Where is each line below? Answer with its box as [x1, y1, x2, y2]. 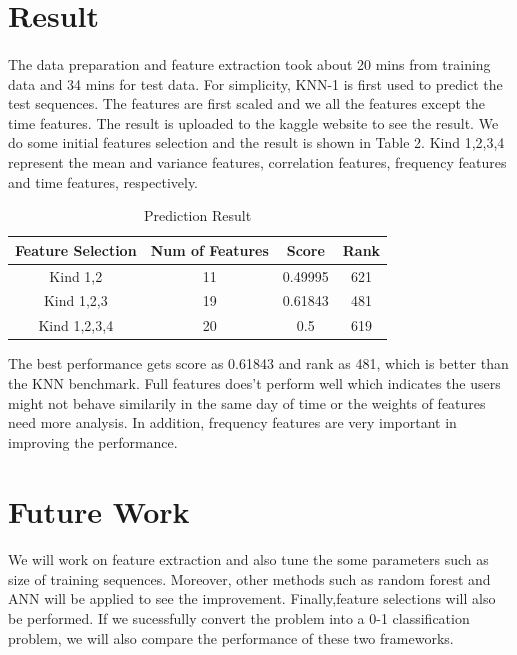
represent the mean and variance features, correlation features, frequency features [8, 151, 507, 172]
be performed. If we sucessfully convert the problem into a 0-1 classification [8, 608, 470, 629]
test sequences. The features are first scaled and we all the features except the [8, 93, 485, 114]
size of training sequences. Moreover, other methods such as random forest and [8, 568, 491, 589]
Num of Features [150, 239, 269, 260]
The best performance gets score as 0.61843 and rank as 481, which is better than [8, 353, 509, 374]
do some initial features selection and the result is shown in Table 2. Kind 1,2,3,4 [8, 132, 505, 153]
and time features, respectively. [8, 171, 199, 192]
